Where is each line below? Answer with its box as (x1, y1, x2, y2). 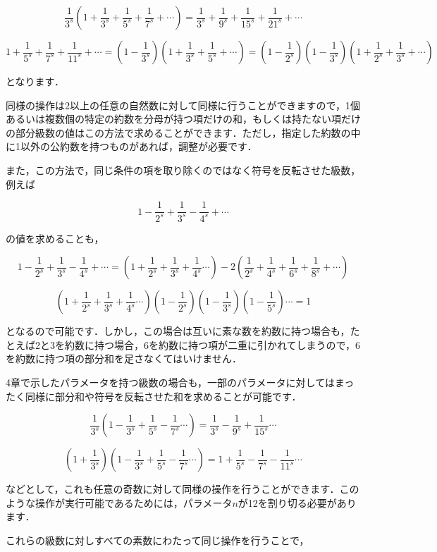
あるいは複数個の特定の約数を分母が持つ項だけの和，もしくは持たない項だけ (6, 111, 361, 126)
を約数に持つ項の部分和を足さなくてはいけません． (6, 351, 242, 366)
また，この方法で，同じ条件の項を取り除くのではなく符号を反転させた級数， (6, 162, 361, 177)
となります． (6, 74, 65, 88)
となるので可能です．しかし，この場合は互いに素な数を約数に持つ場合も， (6, 324, 350, 338)
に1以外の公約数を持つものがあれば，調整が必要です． (6, 139, 257, 154)
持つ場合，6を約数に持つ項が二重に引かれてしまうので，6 (94, 337, 361, 352)
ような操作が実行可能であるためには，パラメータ (6, 495, 233, 510)
